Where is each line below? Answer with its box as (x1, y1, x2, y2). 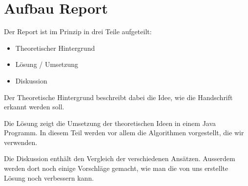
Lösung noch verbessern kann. (4, 172, 94, 183)
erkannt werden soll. (4, 102, 64, 112)
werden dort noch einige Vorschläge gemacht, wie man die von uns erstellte (4, 163, 228, 173)
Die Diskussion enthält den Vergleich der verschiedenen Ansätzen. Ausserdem (4, 153, 235, 164)
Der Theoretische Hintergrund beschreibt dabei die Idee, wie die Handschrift (4, 92, 233, 102)
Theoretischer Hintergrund (15, 42, 95, 53)
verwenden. (4, 137, 38, 147)
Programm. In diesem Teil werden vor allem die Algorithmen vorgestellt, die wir (4, 127, 244, 138)
